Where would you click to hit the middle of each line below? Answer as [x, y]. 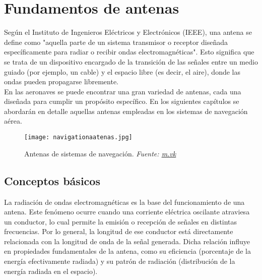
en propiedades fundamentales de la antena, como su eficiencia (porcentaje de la [127, 251]
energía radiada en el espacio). [51, 271]
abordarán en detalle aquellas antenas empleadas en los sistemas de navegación [126, 111]
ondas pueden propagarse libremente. [61, 81]
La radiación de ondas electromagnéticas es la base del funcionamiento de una [124, 202]
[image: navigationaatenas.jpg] [78, 137]
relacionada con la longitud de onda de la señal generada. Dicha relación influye [127, 241]
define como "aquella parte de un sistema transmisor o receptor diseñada [116, 42]
